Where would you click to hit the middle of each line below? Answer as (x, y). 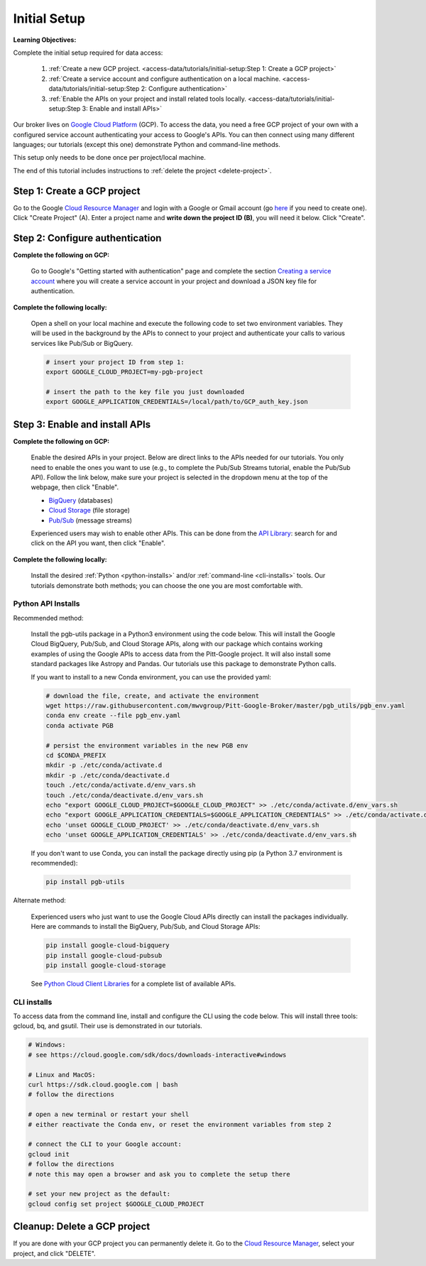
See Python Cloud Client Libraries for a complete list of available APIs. (133, 983)
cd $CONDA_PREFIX (76, 755)
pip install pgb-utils (85, 882)
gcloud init (49, 1154)
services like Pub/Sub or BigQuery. (82, 343)
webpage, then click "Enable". (75, 487)
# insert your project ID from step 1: (115, 362)
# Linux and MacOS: (62, 1075)
